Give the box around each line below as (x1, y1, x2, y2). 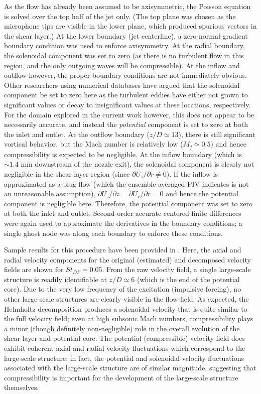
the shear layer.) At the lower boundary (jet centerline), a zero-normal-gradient (4, 30, 248, 41)
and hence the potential (166, 188, 238, 199)
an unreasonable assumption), (4, 188, 96, 199)
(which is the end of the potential (137, 274, 240, 284)
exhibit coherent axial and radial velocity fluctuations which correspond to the (4, 343, 245, 353)
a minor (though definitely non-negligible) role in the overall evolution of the (4, 323, 240, 333)
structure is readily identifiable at (4, 274, 107, 284)
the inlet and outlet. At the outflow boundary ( (4, 128, 150, 139)
